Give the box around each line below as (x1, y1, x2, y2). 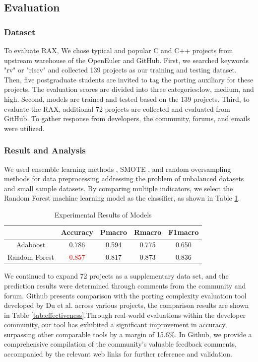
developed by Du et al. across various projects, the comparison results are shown (4, 300, 249, 310)
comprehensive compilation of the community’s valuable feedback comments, (4, 339, 237, 349)
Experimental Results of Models (54, 209, 152, 219)
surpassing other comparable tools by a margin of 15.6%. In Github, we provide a (4, 329, 252, 339)
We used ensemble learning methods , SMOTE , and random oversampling (4, 163, 231, 174)
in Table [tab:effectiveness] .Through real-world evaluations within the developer (4, 309, 246, 320)
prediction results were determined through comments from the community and (4, 280, 246, 290)
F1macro (168, 226, 199, 237)
